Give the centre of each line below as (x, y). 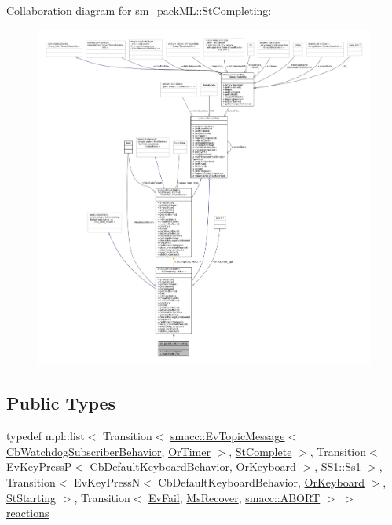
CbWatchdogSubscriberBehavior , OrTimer (108, 451)
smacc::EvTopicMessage (228, 436)
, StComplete (260, 451)
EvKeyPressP (39, 467)
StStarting (31, 497)
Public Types (61, 403)
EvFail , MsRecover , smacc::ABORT (234, 497)
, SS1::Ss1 (338, 467)
